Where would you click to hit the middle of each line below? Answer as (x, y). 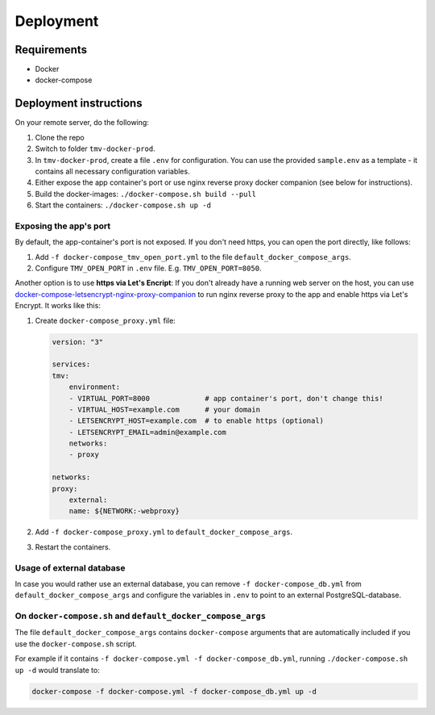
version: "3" (78, 342)
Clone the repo (60, 137)
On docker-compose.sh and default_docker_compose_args (140, 616)
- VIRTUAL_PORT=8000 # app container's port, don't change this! (226, 398)
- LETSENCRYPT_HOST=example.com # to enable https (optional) (197, 421)
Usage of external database (70, 567)
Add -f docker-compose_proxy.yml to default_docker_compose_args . (164, 532)
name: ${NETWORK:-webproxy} (124, 511)
